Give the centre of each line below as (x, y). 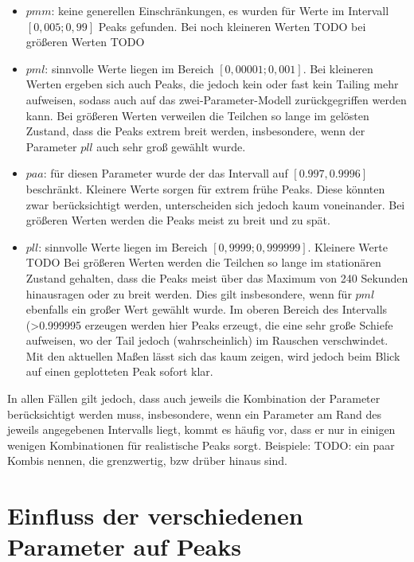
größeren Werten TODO (85, 42)
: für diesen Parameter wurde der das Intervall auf (166, 173)
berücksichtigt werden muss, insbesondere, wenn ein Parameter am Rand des (195, 414)
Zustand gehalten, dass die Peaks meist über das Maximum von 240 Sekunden (217, 277)
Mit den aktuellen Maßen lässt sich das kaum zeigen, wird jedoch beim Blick (213, 355)
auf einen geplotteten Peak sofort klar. (119, 371)
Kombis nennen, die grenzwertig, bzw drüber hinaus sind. (147, 461)
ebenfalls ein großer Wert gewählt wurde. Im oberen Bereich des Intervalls (207, 309)
